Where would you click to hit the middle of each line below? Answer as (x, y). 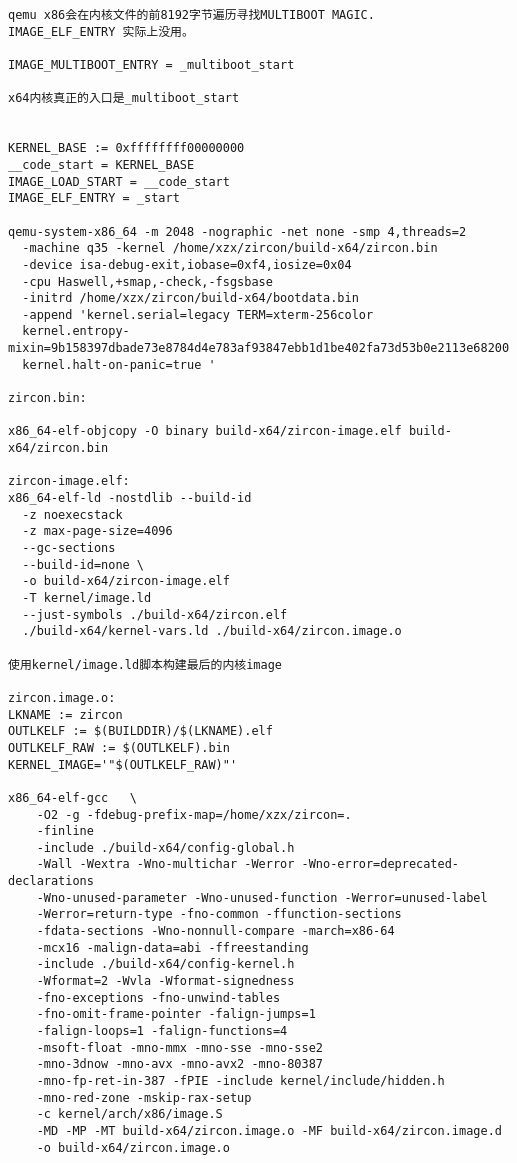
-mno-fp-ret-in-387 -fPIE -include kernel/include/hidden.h (240, 1081)
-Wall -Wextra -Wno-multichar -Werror (165, 864)
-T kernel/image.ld (87, 597)
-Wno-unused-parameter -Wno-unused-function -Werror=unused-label (262, 897)
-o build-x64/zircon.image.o (133, 1147)
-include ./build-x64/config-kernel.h (165, 964)
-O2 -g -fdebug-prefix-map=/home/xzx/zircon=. (194, 814)
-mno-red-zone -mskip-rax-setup (144, 1097)
